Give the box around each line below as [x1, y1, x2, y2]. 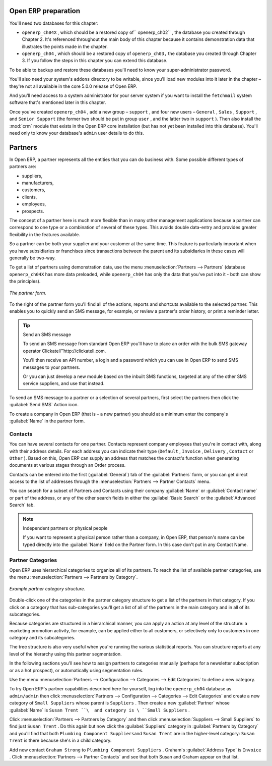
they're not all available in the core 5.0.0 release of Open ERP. [9, 83, 138, 89]
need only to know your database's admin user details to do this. [9, 130, 145, 136]
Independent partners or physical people [23, 525, 108, 531]
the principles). [9, 278, 41, 285]
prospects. [22, 208, 44, 214]
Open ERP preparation [9, 7, 81, 15]
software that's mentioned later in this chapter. [9, 99, 106, 105]
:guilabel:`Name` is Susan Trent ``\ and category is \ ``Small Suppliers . [9, 707, 190, 713]
